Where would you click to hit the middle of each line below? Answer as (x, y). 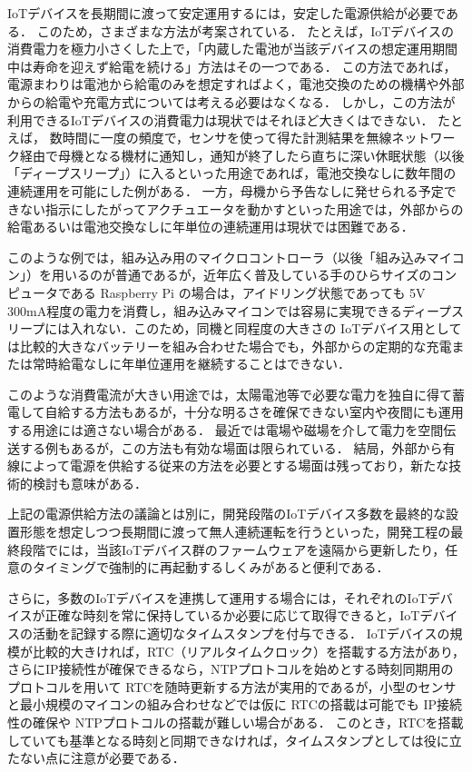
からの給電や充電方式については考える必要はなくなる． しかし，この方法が (231, 101)
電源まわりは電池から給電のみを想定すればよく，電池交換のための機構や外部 (236, 84)
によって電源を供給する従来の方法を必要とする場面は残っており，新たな (234, 465)
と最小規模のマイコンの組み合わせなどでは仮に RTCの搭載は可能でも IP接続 (235, 704)
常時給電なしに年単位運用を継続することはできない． (191, 364)
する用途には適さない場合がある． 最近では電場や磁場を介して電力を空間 (226, 430)
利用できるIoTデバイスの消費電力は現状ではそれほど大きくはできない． (221, 119)
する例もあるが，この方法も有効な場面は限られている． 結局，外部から (231, 447)
